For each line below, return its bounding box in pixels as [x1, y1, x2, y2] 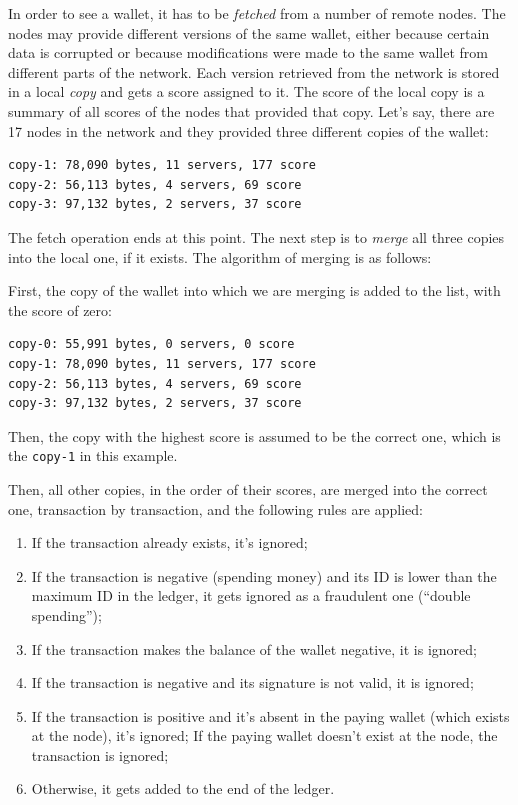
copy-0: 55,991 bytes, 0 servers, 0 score [8, 337, 295, 352]
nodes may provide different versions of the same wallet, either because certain [8, 22, 490, 43]
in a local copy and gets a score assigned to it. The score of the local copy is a [8, 81, 485, 102]
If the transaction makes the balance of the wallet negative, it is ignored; [31, 638, 477, 659]
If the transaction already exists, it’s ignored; [31, 532, 308, 553]
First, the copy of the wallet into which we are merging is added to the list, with [8, 280, 501, 301]
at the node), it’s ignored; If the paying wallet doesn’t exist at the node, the [31, 725, 498, 746]
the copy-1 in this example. [8, 445, 178, 466]
